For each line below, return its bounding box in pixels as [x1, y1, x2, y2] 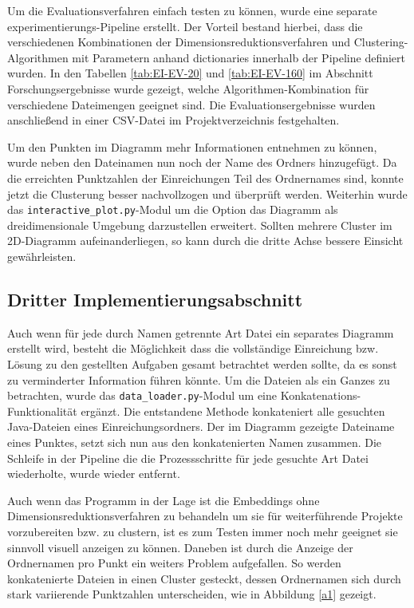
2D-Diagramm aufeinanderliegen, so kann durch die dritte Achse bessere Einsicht [7, 232, 404, 249]
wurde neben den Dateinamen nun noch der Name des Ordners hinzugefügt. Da [7, 154, 397, 171]
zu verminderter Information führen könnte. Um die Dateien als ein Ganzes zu [7, 371, 390, 388]
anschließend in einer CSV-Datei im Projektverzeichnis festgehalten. [7, 112, 340, 128]
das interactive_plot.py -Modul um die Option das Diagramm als [7, 201, 338, 218]
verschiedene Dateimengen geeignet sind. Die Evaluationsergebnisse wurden [7, 96, 376, 113]
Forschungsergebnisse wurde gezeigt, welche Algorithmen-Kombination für [7, 80, 369, 97]
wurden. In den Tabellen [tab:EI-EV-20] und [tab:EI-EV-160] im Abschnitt [7, 65, 373, 81]
